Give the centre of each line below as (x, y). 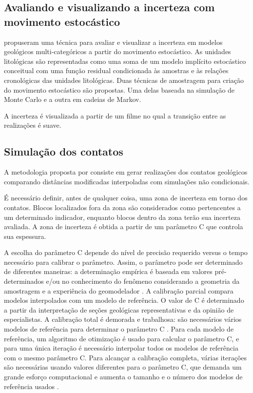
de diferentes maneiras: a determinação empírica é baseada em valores (108, 271)
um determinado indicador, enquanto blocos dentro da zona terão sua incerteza (122, 217)
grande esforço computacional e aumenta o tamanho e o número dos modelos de (123, 377)
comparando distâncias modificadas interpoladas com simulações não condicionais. (127, 181)
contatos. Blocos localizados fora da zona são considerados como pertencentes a (122, 207)
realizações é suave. (33, 125)
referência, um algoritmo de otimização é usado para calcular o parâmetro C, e (122, 338)
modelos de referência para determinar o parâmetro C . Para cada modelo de (119, 329)
